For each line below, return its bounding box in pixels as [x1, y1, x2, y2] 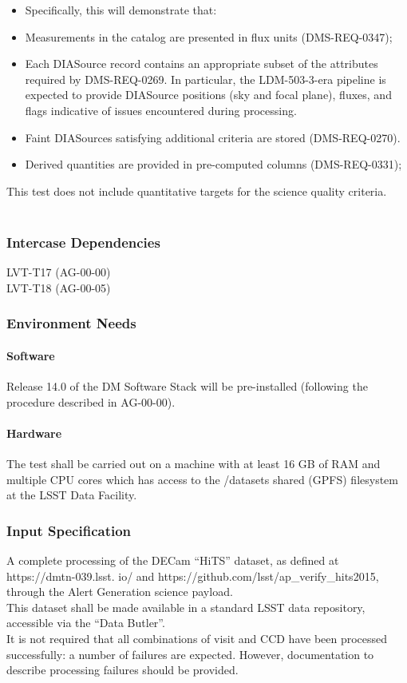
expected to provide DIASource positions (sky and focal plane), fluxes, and [25, 86, 392, 103]
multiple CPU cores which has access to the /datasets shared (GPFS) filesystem [6, 471, 398, 487]
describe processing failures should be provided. [6, 661, 239, 678]
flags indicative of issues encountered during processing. [25, 101, 297, 118]
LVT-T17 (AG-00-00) [6, 264, 111, 280]
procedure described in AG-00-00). [6, 393, 176, 410]
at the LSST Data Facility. [6, 486, 137, 503]
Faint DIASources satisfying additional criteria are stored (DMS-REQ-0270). [25, 129, 401, 145]
